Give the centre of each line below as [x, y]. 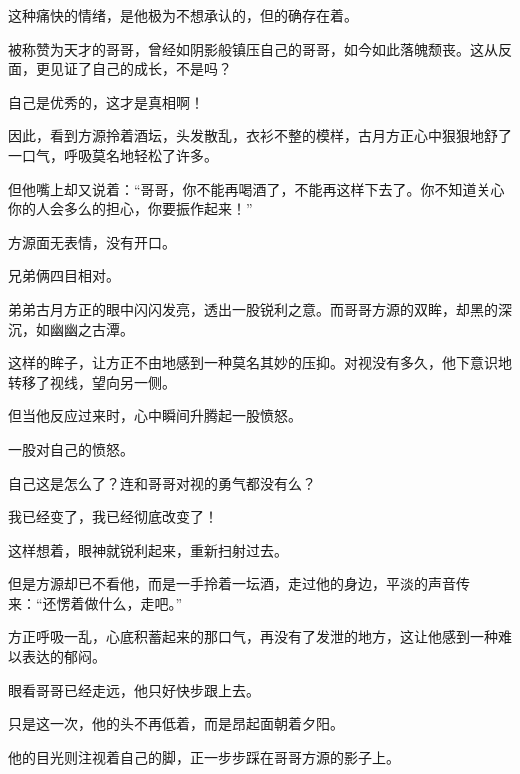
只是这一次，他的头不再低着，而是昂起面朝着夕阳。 [176, 723]
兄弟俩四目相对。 [64, 275]
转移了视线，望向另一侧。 [92, 381]
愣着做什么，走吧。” [119, 602]
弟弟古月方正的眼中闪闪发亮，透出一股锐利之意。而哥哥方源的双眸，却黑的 [253, 308]
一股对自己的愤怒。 [71, 448]
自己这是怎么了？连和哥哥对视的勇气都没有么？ [162, 482]
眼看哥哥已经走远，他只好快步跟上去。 [134, 689]
